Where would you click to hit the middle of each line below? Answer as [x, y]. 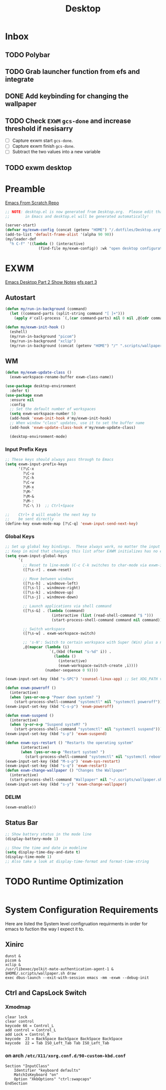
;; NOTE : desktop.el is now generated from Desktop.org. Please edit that [85, 212]
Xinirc [15, 944]
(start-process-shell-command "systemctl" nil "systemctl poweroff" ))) [89, 702]
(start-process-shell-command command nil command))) [108, 620]
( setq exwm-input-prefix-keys [36, 464]
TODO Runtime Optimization [64, 881]
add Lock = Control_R [27, 1034]
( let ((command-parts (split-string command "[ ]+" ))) [67, 314]
